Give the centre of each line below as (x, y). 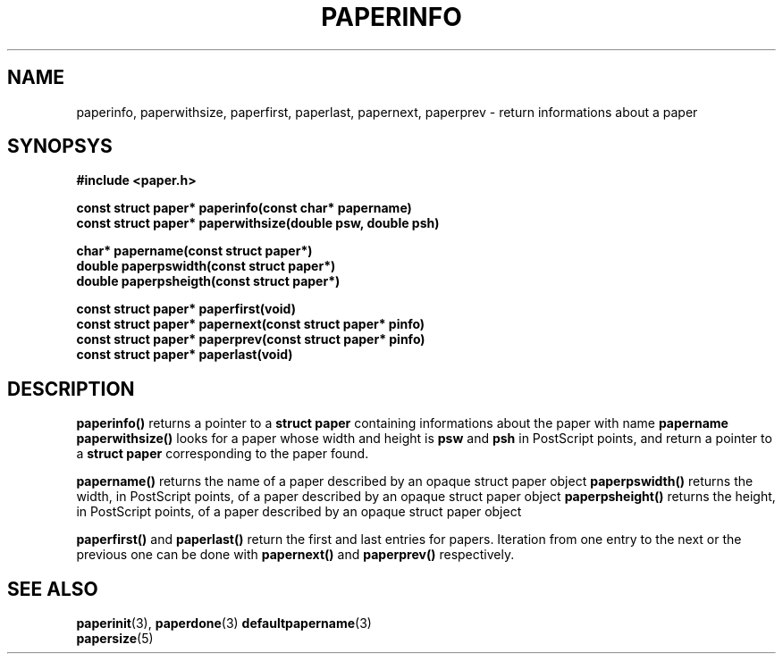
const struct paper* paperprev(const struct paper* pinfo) (251, 339)
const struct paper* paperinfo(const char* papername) (244, 208)
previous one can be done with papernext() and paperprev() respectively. (295, 555)
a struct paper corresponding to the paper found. (223, 454)
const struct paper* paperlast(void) (185, 355)
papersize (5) (115, 639)
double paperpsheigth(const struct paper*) (208, 281)
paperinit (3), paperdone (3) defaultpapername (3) (224, 623)
